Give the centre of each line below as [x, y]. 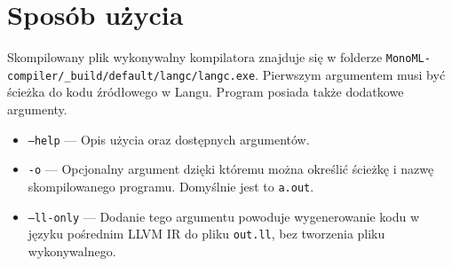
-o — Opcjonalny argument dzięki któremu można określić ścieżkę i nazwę [231, 169]
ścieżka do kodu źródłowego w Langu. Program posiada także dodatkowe [206, 92]
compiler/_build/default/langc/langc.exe [131, 76]
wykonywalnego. [72, 250]
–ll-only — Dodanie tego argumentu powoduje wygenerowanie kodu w [224, 216]
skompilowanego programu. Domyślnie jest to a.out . [171, 186]
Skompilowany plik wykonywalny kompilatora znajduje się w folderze [195, 57]
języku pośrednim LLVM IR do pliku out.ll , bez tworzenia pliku [206, 234]
